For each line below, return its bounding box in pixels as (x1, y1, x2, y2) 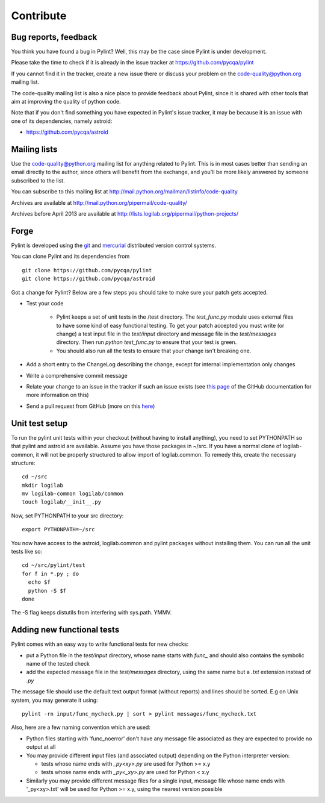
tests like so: (11, 548, 42, 555)
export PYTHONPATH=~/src (22, 526, 95, 533)
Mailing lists (11, 145, 58, 154)
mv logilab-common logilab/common (22, 490, 123, 497)
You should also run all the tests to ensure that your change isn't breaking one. (56, 347, 252, 354)
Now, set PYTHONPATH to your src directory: (11, 512, 124, 519)
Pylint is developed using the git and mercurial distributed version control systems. (11, 242, 217, 249)
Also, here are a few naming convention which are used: (11, 723, 150, 731)
